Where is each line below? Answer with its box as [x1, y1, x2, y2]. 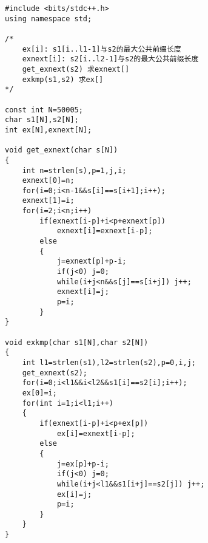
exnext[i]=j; [56, 287, 109, 296]
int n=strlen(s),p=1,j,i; [22, 166, 127, 175]
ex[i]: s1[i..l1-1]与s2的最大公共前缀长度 [22, 44, 181, 53]
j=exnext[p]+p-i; [56, 257, 127, 266]
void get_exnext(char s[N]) [5, 146, 118, 155]
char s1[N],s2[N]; [5, 115, 79, 125]
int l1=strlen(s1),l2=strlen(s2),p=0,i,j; [22, 358, 196, 367]
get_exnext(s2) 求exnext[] [22, 64, 130, 73]
